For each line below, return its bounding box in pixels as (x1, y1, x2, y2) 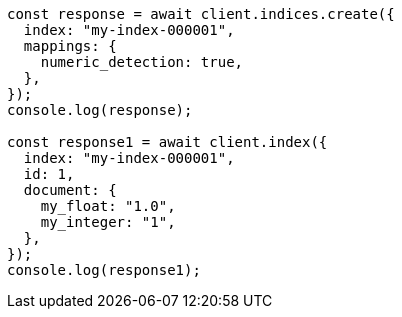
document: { (23, 182, 117, 198)
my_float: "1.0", (40, 198, 176, 214)
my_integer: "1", (40, 214, 176, 230)
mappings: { (23, 38, 117, 54)
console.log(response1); (7, 262, 201, 278)
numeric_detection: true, (40, 54, 244, 70)
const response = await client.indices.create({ (7, 6, 395, 22)
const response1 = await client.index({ (7, 134, 328, 150)
